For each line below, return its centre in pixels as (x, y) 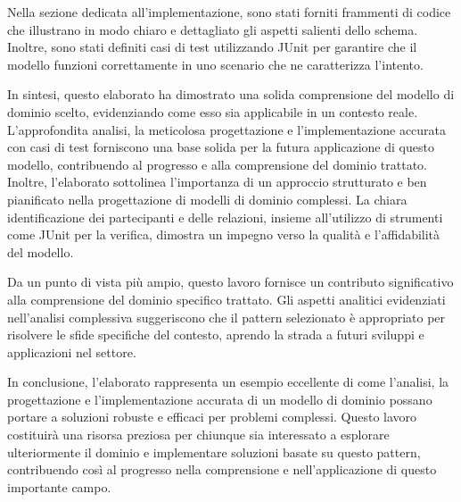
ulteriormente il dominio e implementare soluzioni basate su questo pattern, (214, 452)
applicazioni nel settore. (72, 351)
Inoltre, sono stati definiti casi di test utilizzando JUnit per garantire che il (212, 47)
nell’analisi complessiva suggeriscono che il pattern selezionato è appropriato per (226, 317)
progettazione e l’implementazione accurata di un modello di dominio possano (220, 399)
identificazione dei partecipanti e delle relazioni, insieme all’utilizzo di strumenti (225, 217)
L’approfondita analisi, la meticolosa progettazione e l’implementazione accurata (227, 129)
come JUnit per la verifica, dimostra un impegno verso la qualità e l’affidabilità (224, 234)
